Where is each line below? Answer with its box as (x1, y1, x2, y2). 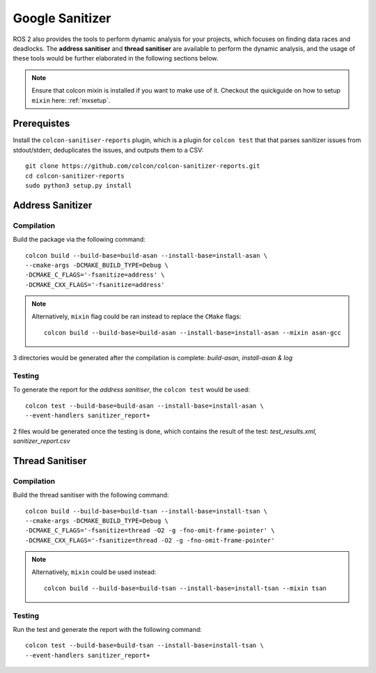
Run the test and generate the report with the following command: (13, 625, 202, 633)
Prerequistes (13, 118, 70, 130)
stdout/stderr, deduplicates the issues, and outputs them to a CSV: (13, 146, 204, 154)
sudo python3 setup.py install (25, 181, 132, 189)
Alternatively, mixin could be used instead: (31, 568, 157, 576)
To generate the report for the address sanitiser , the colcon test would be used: (13, 385, 251, 394)
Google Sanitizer (13, 10, 111, 26)
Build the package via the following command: (13, 235, 146, 244)
